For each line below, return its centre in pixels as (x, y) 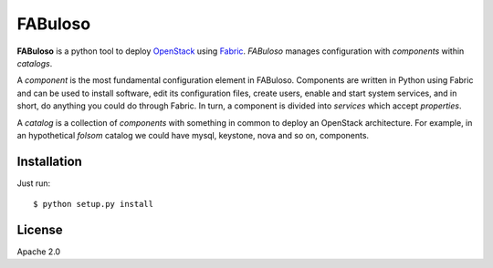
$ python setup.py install (94, 204)
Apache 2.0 (39, 252)
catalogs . (35, 63)
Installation (49, 161)
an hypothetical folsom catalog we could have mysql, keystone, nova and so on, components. (193, 135)
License (40, 230)
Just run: (34, 183)
